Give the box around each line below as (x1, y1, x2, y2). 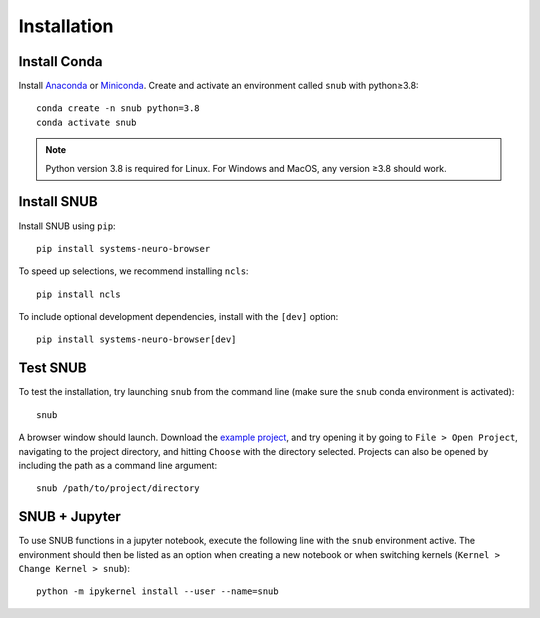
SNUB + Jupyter (18, 508, 121, 525)
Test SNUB (18, 360, 87, 377)
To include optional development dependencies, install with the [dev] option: (18, 311, 339, 323)
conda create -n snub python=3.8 (36, 103, 200, 114)
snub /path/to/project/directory (36, 483, 200, 494)
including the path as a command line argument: (18, 459, 218, 471)
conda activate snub (36, 116, 137, 128)
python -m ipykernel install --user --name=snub (36, 586, 279, 597)
